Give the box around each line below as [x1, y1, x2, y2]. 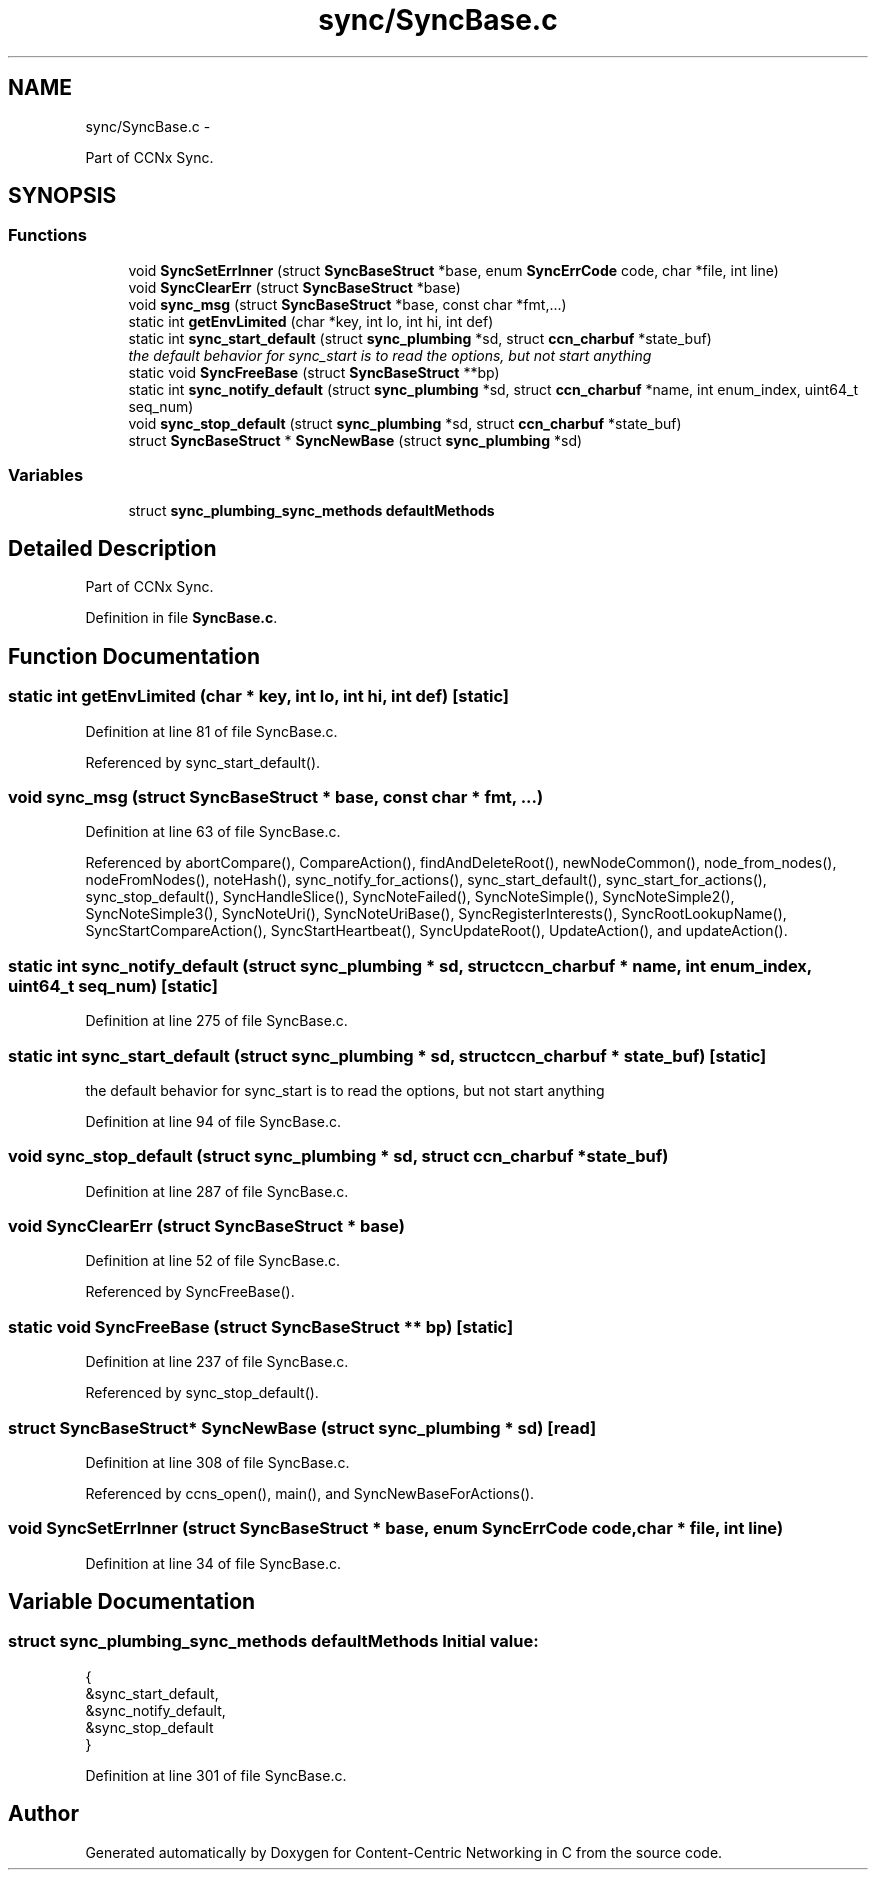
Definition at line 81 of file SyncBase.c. [85, 722, 338, 740]
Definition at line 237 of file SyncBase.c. [85, 1353, 349, 1371]
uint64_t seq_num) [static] [8, 975, 218, 996]
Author [8, 1801, 79, 1827]
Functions [8, 225, 87, 246]
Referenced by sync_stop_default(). [85, 1384, 319, 1402]
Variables [8, 465, 84, 486]
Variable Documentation [8, 1589, 256, 1615]
